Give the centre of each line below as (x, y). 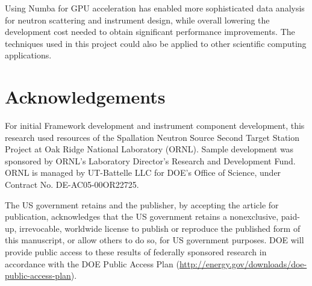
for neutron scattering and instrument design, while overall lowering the (137, 20)
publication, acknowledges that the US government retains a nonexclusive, (142, 216)
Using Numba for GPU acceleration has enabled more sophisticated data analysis (155, 8)
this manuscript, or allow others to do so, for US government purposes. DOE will (154, 240)
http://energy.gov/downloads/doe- (243, 263)
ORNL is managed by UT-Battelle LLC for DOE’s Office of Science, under (143, 173)
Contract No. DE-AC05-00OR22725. (72, 185)
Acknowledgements (85, 97)
